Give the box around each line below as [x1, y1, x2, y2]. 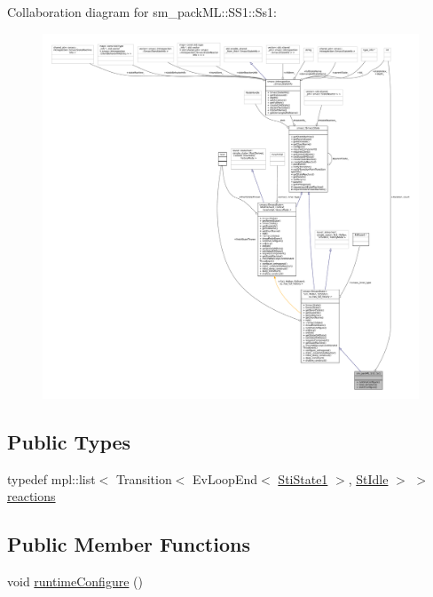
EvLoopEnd [193, 469, 258, 488]
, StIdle [348, 469, 389, 488]
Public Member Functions [7, 530, 250, 558]
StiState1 [278, 469, 328, 488]
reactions [7, 487, 56, 505]
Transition [115, 469, 172, 488]
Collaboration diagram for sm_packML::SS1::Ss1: [7, 3, 277, 20]
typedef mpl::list [7, 469, 96, 488]
